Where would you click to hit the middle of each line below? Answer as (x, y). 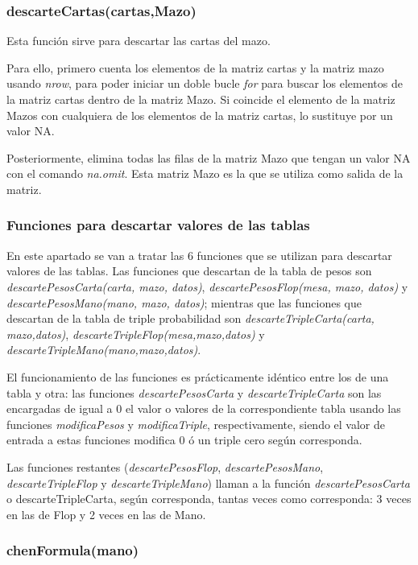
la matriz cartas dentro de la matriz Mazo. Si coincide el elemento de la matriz (201, 99)
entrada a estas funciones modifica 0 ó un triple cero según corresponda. (184, 440)
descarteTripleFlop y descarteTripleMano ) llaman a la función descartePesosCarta (208, 483)
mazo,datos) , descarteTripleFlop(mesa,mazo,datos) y (136, 334)
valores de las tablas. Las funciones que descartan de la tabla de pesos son (189, 271)
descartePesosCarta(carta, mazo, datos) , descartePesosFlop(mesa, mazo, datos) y (207, 286)
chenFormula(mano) (73, 550)
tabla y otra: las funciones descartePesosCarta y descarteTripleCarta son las (194, 392)
